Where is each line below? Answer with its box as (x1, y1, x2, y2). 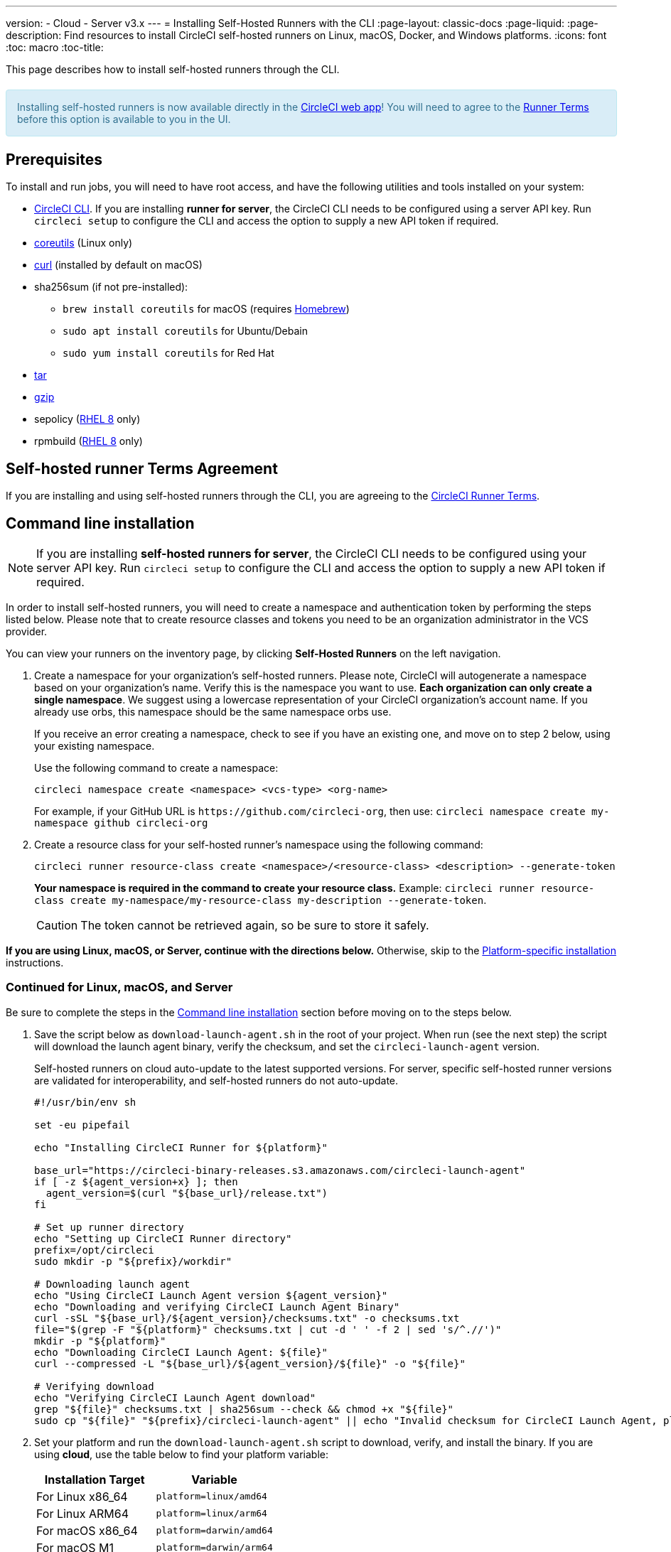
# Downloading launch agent (34, 1278, 190, 1290)
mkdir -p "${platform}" (34, 1335, 166, 1347)
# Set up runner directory (34, 1221, 184, 1233)
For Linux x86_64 (36, 1489, 128, 1504)
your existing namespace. (34, 740, 155, 753)
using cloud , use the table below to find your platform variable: (34, 1448, 328, 1460)
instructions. (6, 956, 64, 969)
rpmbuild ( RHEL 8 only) (34, 435, 143, 448)
